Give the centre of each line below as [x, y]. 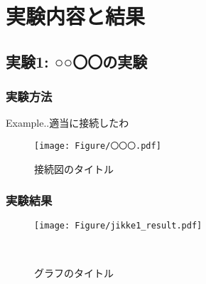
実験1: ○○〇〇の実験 [77, 61]
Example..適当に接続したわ [67, 123]
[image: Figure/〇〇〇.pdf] [98, 146]
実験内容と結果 [76, 16]
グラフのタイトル [74, 272]
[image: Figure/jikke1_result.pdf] [118, 226]
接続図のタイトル [74, 168]
